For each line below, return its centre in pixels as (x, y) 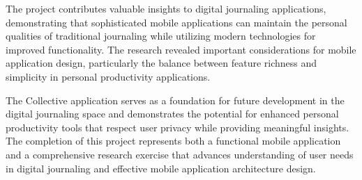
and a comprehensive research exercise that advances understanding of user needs (180, 154)
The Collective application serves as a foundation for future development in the (175, 100)
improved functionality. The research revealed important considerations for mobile (181, 49)
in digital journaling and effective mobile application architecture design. (161, 168)
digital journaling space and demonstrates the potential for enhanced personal (172, 114)
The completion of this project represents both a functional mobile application (173, 141)
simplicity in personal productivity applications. (108, 76)
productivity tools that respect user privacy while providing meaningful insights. (178, 127)
